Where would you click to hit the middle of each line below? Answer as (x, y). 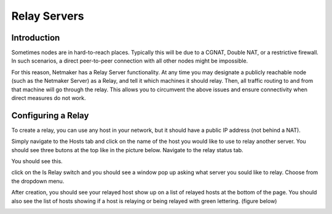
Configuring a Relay (50, 116)
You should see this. (37, 161)
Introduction (36, 38)
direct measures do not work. (49, 98)
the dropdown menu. (38, 181)
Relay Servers (48, 16)
